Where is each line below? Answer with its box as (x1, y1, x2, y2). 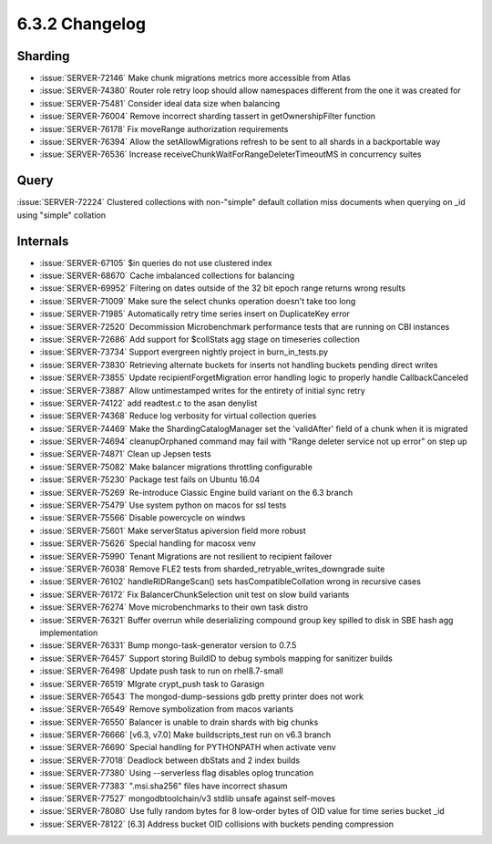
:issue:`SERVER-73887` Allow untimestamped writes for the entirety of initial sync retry (39, 385, 366, 396)
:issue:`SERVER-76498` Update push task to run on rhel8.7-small (39, 665, 284, 676)
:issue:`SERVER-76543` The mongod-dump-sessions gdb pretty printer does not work (39, 691, 364, 702)
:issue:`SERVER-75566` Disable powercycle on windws (39, 512, 246, 523)
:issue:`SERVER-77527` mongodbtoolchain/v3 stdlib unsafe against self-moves (39, 793, 336, 804)
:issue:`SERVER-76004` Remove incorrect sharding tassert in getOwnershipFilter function (39, 110, 376, 122)
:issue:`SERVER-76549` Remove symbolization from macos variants (39, 704, 294, 715)
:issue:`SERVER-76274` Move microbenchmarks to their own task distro (39, 602, 309, 612)
